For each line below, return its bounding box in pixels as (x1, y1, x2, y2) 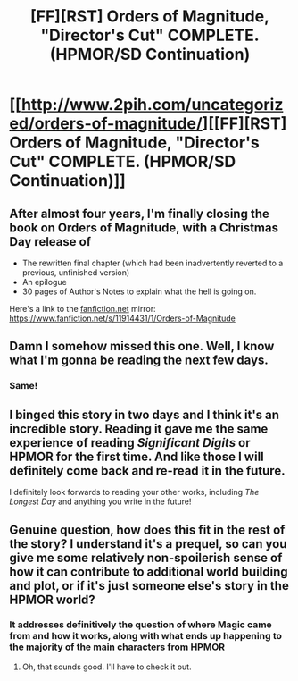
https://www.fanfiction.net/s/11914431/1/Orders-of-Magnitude (9, 313, 236, 324)
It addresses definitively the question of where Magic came (9, 618, 272, 631)
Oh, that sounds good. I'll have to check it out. (21, 661, 192, 672)
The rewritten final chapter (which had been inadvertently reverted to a (21, 257, 284, 268)
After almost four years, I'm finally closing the (9, 206, 269, 221)
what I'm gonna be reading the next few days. (9, 353, 269, 368)
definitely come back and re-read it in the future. (9, 463, 286, 478)
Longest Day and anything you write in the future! (9, 496, 192, 507)
